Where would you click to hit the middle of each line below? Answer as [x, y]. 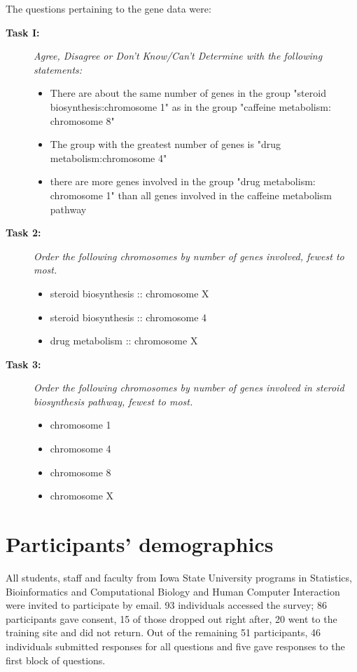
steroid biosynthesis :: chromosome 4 [128, 317]
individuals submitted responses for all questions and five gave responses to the [175, 646]
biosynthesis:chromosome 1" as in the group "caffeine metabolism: [190, 106]
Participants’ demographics [140, 544]
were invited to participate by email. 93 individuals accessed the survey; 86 [166, 605]
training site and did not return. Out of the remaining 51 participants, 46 [163, 632]
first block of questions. [56, 660]
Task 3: [23, 364]
